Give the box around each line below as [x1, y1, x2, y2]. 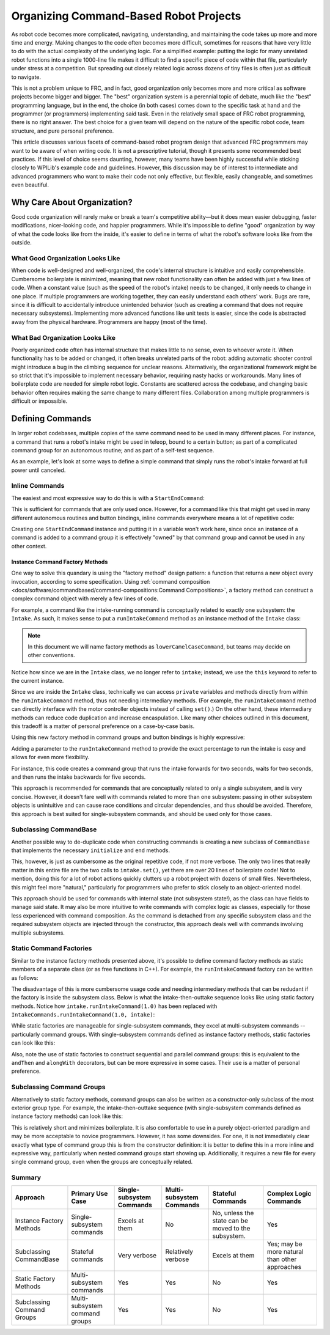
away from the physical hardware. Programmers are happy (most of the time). [11, 318, 208, 325]
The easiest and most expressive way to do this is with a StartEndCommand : [11, 494, 205, 501]
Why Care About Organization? [11, 197, 133, 207]
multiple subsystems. [11, 929, 65, 936]
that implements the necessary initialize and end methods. [11, 847, 170, 854]
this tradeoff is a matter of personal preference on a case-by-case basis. [11, 723, 195, 730]
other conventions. [28, 652, 76, 659]
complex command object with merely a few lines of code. [11, 595, 159, 602]
